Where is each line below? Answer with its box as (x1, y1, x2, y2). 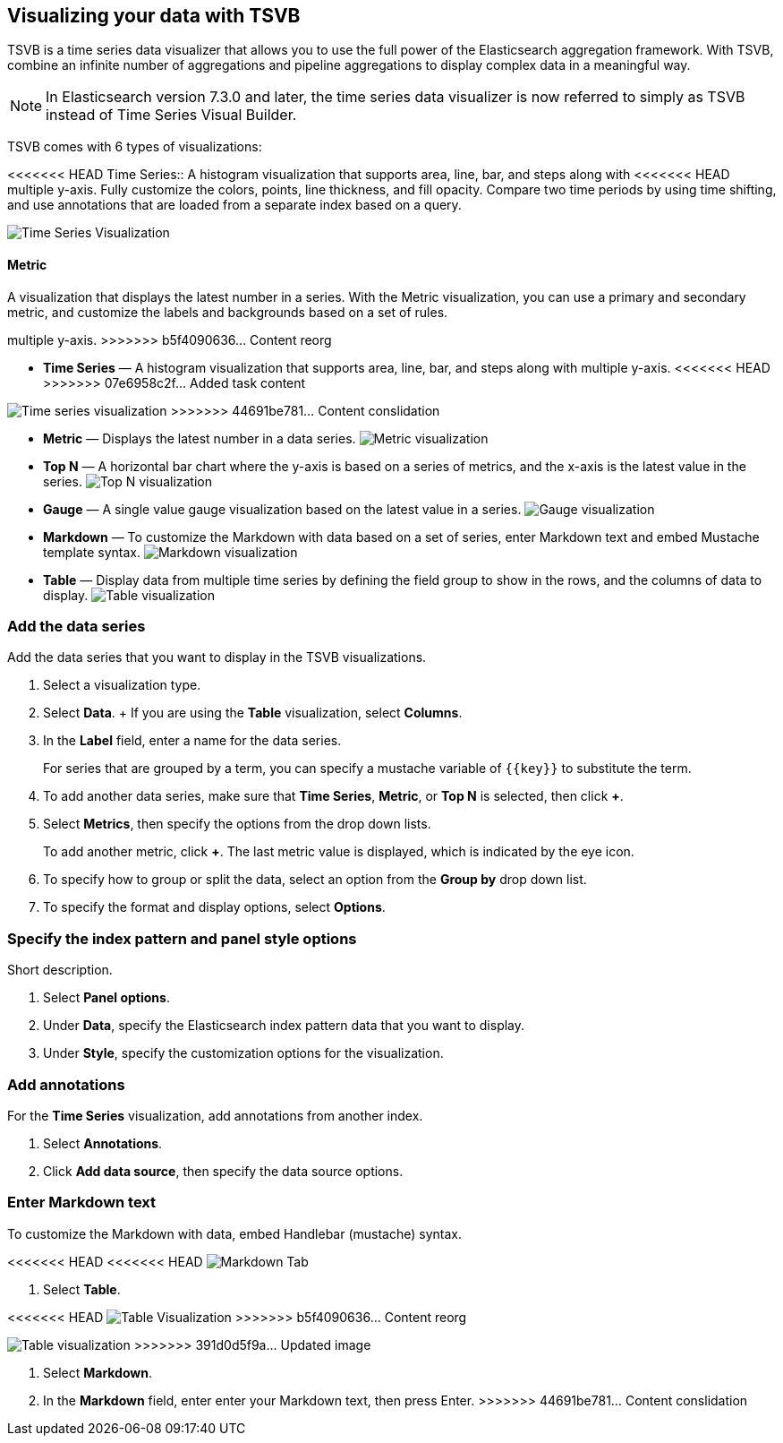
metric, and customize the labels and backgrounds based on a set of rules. (7, 304, 448, 320)
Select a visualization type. (43, 677, 201, 693)
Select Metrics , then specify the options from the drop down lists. (43, 816, 431, 832)
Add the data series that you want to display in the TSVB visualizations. (7, 649, 427, 666)
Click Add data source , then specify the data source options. (43, 1163, 404, 1179)
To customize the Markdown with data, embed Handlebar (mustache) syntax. (7, 1225, 463, 1241)
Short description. (7, 962, 113, 978)
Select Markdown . (43, 1364, 152, 1380)
